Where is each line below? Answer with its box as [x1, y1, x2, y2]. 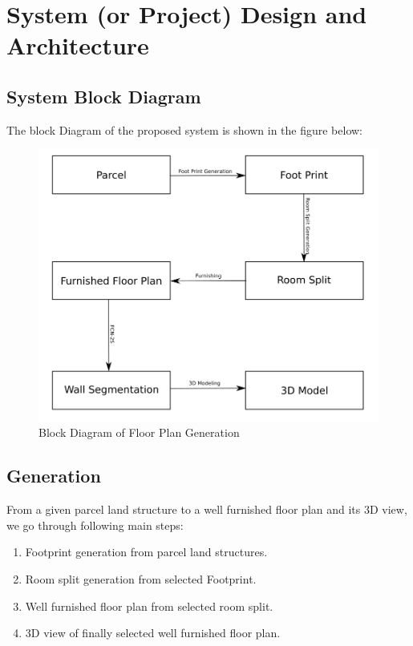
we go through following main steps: [6, 516, 184, 533]
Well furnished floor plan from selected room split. [25, 597, 273, 614]
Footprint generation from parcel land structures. [25, 543, 268, 560]
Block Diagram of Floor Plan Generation [38, 424, 240, 441]
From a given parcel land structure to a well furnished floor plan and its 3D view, [6, 501, 407, 518]
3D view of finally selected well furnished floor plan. [25, 624, 281, 641]
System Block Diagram [6, 83, 201, 108]
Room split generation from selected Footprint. [25, 571, 257, 587]
